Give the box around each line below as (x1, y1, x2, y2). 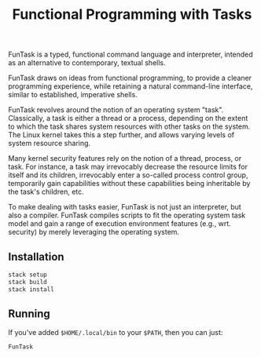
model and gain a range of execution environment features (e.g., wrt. (8, 219, 232, 228)
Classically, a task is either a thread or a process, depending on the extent (8, 114, 248, 123)
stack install (8, 285, 55, 293)
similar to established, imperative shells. (8, 90, 138, 100)
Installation (8, 250, 64, 264)
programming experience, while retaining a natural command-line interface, (8, 82, 253, 91)
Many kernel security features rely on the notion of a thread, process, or (8, 154, 242, 163)
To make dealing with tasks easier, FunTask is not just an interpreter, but (8, 202, 241, 212)
